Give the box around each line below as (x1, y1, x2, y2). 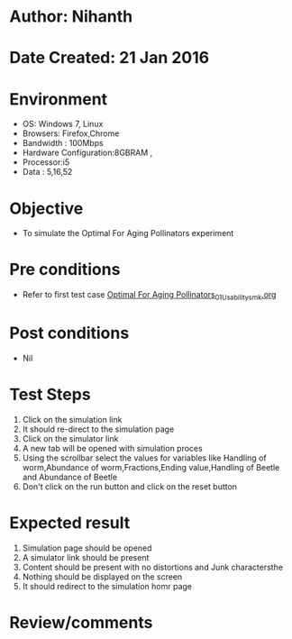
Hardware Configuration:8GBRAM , (22, 147, 153, 159)
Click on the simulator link (22, 433, 119, 443)
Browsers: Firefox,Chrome (22, 128, 120, 139)
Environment (9, 88, 108, 109)
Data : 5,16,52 (22, 167, 73, 178)
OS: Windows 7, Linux (22, 119, 104, 130)
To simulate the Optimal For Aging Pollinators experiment (22, 228, 234, 239)
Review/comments (9, 612, 153, 633)
